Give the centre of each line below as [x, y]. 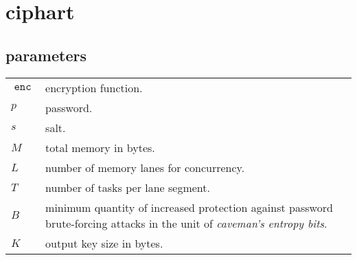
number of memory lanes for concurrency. [145, 167]
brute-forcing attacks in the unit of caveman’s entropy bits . [186, 223]
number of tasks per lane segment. [128, 187]
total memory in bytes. [100, 147]
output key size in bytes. [104, 243]
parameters [46, 55]
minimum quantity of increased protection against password [189, 207]
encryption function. [94, 87]
